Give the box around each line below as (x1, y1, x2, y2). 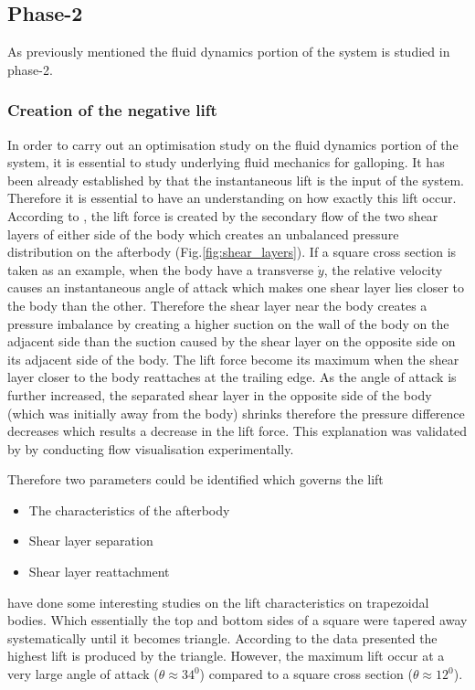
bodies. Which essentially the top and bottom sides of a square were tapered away (7, 610, 468, 630)
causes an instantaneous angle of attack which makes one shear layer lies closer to (7, 278, 464, 297)
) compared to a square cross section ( (199, 664, 413, 684)
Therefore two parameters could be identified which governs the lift (7, 470, 384, 489)
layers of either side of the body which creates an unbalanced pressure (7, 224, 399, 243)
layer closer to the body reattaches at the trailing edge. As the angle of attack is (7, 367, 457, 387)
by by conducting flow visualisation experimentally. (7, 439, 294, 458)
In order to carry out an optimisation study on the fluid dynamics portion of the (7, 134, 459, 154)
